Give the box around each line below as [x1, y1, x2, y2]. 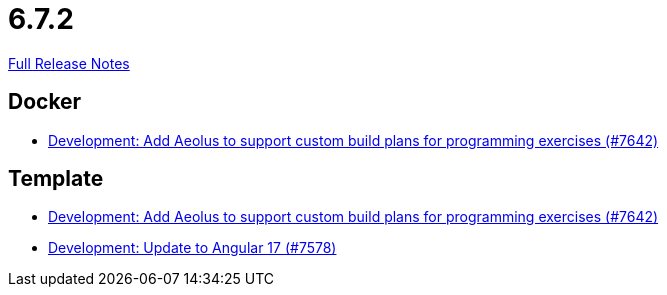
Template [8, 166, 104, 192]
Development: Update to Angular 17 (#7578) [48, 239, 337, 257]
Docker [8, 89, 82, 115]
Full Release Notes [8, 54, 130, 72]
